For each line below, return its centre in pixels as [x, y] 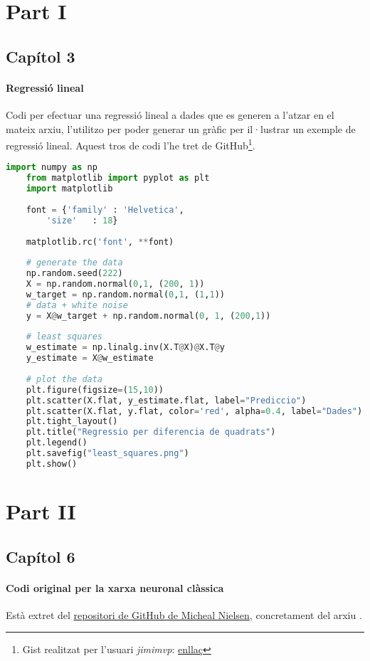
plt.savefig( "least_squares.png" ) [107, 454]
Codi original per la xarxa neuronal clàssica [115, 587]
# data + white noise [77, 305]
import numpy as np [52, 168]
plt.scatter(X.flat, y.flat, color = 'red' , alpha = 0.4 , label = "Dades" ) [194, 411]
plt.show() [52, 464]
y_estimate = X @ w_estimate [90, 358]
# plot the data [64, 379]
